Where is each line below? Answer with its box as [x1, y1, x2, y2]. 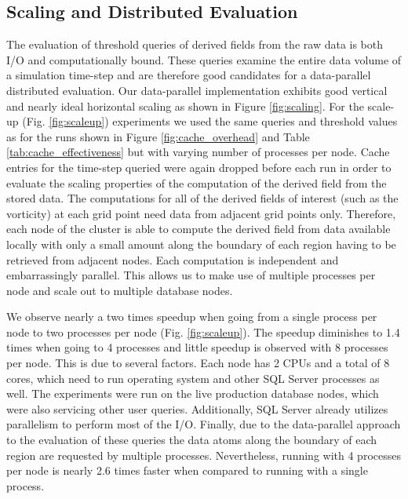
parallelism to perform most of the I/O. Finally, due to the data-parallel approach [6, 416, 401, 432]
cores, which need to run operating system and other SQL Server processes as [6, 370, 380, 386]
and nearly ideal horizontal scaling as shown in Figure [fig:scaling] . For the [6, 97, 364, 114]
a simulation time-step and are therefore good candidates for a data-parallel [6, 67, 371, 83]
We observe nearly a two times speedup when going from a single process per [6, 308, 377, 325]
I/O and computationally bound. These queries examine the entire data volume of [6, 51, 402, 67]
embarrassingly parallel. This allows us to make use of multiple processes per [6, 267, 376, 283]
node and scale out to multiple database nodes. [6, 282, 233, 298]
